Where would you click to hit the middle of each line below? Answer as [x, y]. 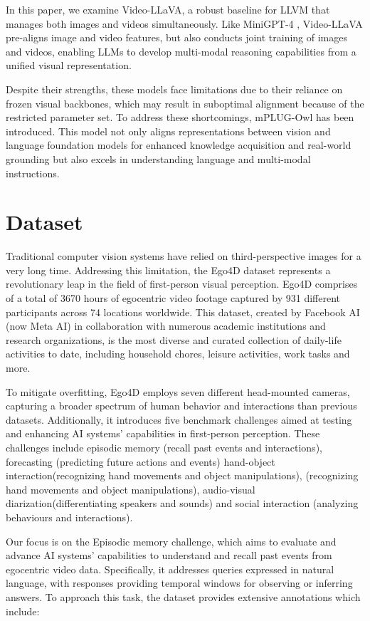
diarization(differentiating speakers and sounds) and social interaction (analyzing [182, 503]
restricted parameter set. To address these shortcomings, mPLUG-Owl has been [180, 117]
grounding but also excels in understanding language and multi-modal [158, 158]
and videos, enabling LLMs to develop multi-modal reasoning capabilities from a [181, 51]
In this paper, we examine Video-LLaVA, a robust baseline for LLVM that [168, 9]
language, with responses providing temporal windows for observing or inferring [179, 583]
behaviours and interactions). [69, 517]
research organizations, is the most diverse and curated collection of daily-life [174, 339]
